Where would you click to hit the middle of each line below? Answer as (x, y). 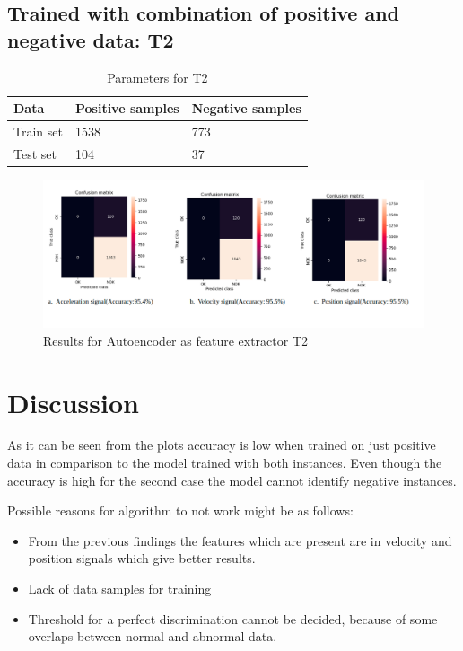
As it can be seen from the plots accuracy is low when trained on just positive (222, 445)
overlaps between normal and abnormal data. (153, 636)
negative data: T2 (91, 39)
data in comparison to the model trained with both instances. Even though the (225, 463)
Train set (38, 132)
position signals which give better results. (142, 558)
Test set (35, 153)
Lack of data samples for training (120, 589)
